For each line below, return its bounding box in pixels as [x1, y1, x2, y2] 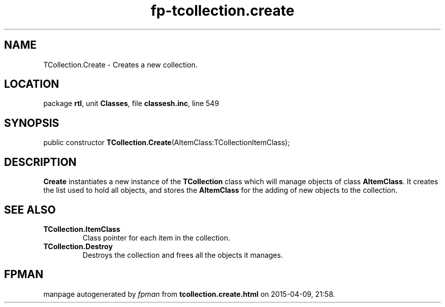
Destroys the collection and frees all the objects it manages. [82, 250, 283, 259]
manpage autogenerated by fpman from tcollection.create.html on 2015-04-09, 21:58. [43, 289, 335, 298]
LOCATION [4, 78, 59, 91]
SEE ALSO [4, 203, 56, 216]
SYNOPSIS [4, 116, 59, 129]
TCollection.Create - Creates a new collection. [43, 60, 198, 69]
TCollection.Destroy [43, 242, 113, 251]
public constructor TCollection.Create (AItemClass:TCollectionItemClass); [43, 138, 290, 147]
